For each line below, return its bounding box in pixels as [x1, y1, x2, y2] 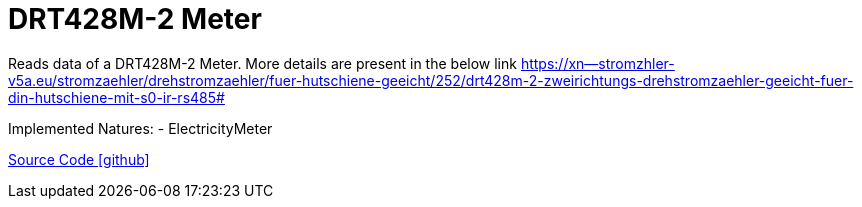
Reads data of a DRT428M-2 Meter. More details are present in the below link [8, 54, 517, 72]
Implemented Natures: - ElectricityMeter [8, 119, 273, 137]
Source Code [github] [8, 150, 150, 168]
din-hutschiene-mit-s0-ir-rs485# [8, 88, 225, 106]
